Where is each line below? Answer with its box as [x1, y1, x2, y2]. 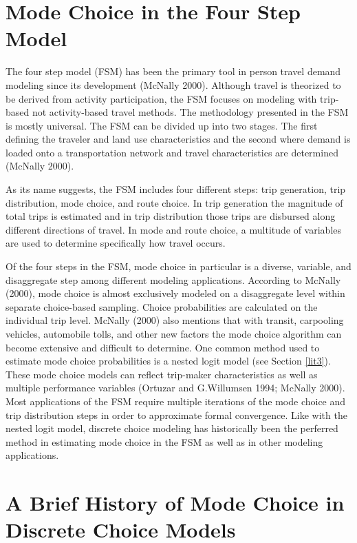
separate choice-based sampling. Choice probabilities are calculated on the [6, 299, 318, 314]
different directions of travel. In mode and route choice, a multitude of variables [6, 222, 342, 236]
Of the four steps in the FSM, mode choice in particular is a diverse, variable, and [6, 259, 351, 274]
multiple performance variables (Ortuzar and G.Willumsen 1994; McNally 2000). [6, 380, 345, 395]
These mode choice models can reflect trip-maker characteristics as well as [6, 367, 318, 381]
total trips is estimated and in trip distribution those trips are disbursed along [6, 209, 336, 223]
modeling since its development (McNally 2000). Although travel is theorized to [6, 77, 341, 92]
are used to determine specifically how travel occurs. [6, 236, 226, 250]
